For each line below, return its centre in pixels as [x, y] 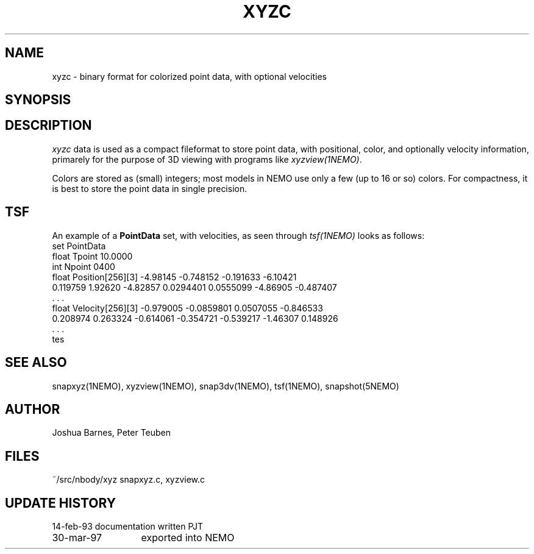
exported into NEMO [188, 538]
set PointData [79, 246]
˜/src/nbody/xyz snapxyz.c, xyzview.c [129, 480]
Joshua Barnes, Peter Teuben [112, 433]
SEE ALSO [36, 363]
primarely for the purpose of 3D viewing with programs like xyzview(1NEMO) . [207, 159]
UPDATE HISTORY [61, 503]
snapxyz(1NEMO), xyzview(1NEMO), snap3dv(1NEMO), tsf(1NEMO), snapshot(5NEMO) [226, 386]
